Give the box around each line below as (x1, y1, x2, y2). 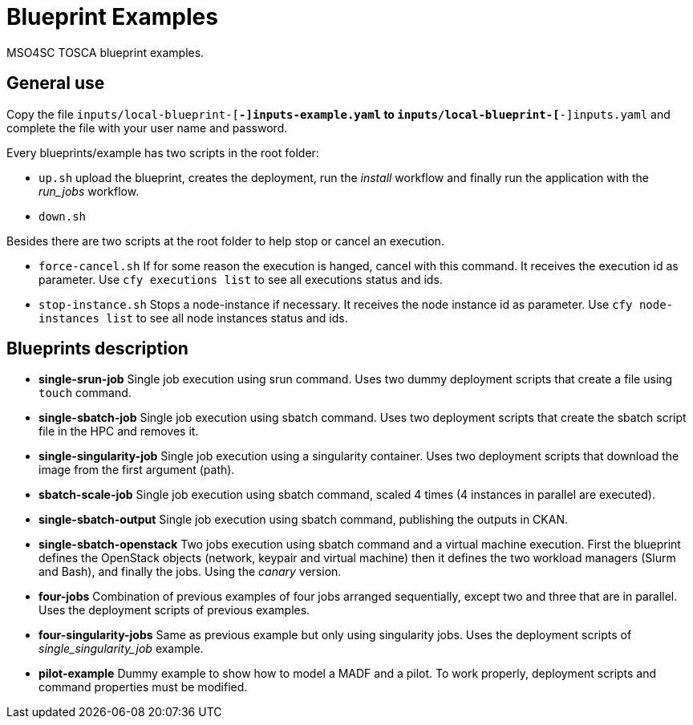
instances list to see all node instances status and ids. (38, 310, 348, 325)
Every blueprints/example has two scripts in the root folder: (6, 145, 319, 160)
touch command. (38, 386, 132, 400)
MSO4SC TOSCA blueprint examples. (6, 45, 205, 59)
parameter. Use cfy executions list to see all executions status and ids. (38, 272, 443, 286)
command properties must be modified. (38, 680, 248, 695)
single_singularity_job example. (38, 642, 204, 656)
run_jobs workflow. (38, 184, 140, 198)
